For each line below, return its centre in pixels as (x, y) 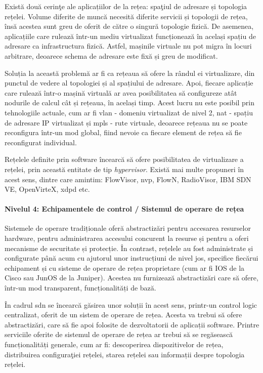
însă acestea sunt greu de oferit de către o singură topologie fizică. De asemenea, (129, 26)
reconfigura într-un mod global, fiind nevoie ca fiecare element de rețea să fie (123, 132)
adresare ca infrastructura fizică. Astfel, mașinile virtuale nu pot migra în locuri (128, 46)
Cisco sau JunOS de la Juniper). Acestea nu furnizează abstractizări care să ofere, (131, 278)
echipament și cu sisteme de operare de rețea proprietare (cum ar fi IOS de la (125, 267)
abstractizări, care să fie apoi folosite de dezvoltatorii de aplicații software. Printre (132, 324)
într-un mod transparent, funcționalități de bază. (80, 288)
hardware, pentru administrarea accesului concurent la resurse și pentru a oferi (127, 238)
